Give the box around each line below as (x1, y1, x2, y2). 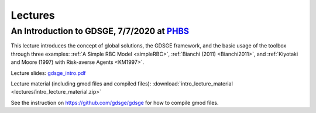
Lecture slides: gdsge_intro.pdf (11, 69, 86, 76)
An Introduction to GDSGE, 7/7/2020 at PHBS (11, 26, 190, 36)
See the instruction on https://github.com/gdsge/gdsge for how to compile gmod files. (11, 99, 219, 106)
